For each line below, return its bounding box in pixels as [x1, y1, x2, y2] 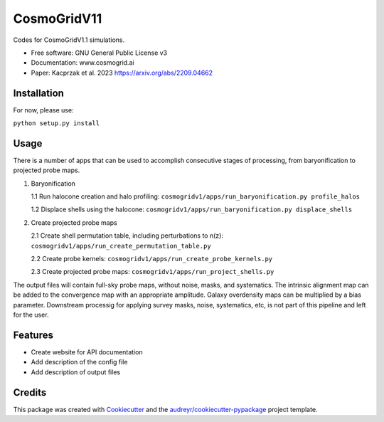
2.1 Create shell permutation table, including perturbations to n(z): [31, 231, 224, 240]
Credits [13, 386, 47, 399]
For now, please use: [13, 105, 74, 114]
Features [13, 329, 53, 341]
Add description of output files [31, 367, 121, 376]
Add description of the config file [31, 358, 128, 366]
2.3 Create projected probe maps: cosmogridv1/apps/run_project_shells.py [31, 268, 274, 276]
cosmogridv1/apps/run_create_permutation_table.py [31, 242, 211, 250]
